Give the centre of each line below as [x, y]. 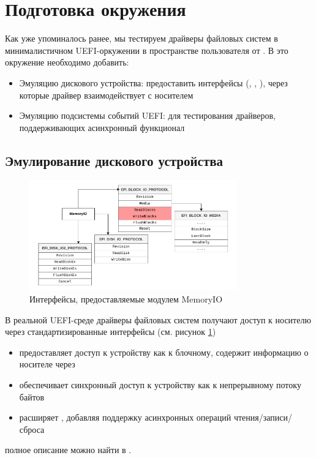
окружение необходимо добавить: [67, 62]
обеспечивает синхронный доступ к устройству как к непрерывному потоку [160, 385]
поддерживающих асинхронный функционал [102, 127]
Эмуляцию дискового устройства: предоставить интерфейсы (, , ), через [153, 82]
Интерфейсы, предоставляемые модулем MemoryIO [126, 299]
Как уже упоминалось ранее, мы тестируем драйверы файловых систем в [141, 38]
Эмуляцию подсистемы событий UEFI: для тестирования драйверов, [148, 115]
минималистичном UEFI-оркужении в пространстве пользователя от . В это [147, 50]
